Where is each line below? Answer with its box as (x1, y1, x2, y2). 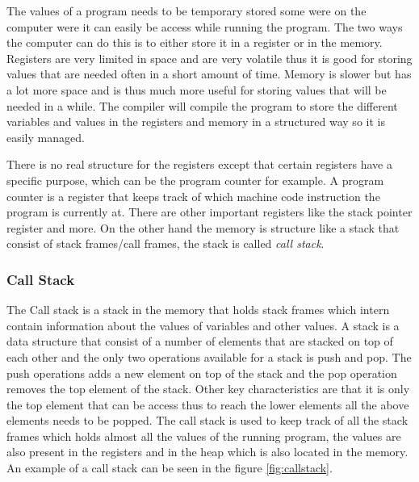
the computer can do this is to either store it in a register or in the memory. (6, 34, 383, 51)
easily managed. (6, 128, 85, 145)
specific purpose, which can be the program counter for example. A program (6, 171, 384, 188)
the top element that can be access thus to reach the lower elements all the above (6, 396, 409, 413)
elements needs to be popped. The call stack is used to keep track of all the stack (6, 412, 409, 429)
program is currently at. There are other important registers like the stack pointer (6, 203, 413, 220)
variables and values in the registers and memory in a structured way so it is (6, 113, 385, 130)
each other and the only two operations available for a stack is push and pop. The (6, 348, 412, 365)
